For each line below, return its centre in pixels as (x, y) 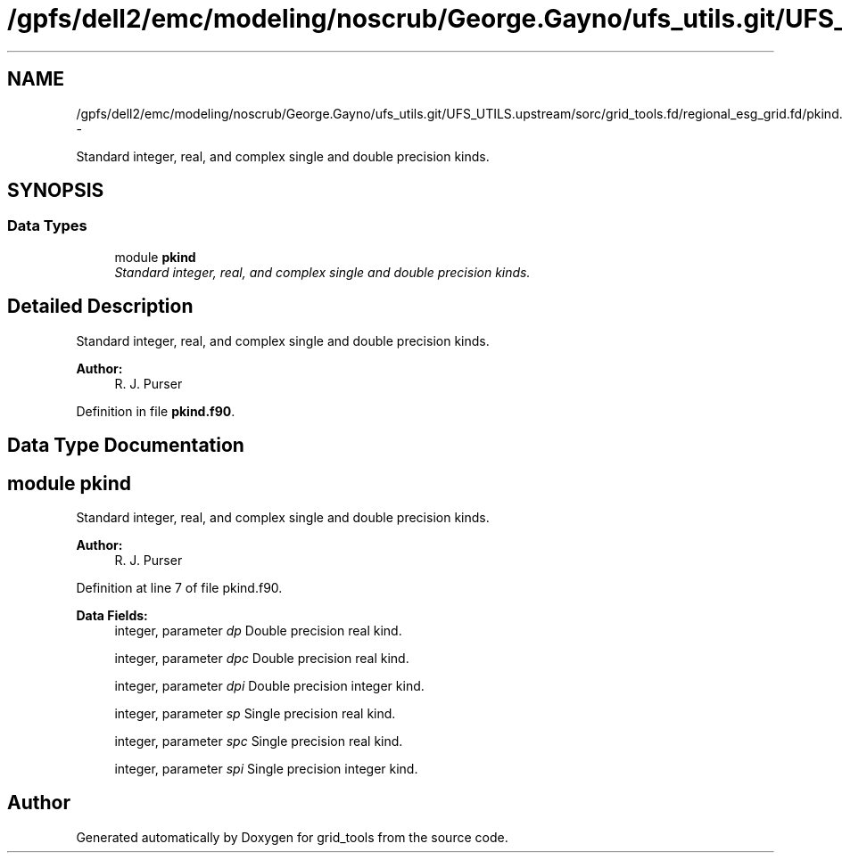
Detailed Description (100, 307)
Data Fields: (112, 615)
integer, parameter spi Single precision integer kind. (266, 768)
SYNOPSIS (56, 191)
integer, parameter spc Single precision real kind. (259, 741)
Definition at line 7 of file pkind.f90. (179, 587)
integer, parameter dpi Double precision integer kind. (269, 685)
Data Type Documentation (126, 446)
